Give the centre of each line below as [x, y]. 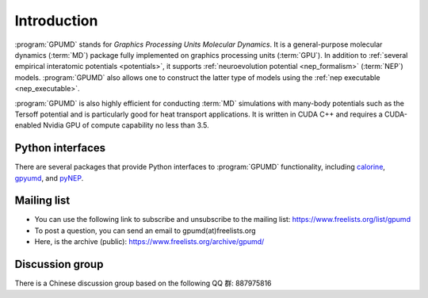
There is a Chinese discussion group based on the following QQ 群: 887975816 [143, 283]
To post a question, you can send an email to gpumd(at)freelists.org [145, 231]
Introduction [56, 21]
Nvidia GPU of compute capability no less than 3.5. [126, 125]
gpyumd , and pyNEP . [49, 178]
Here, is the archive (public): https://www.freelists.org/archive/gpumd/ [149, 242]
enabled [28, 125]
